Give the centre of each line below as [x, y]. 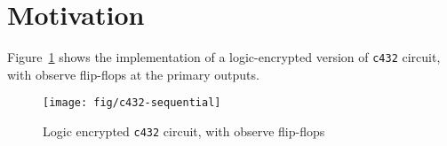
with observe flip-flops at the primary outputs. [133, 74]
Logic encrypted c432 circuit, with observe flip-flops [184, 131]
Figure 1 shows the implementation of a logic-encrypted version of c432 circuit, [224, 57]
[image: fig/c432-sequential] [132, 103]
